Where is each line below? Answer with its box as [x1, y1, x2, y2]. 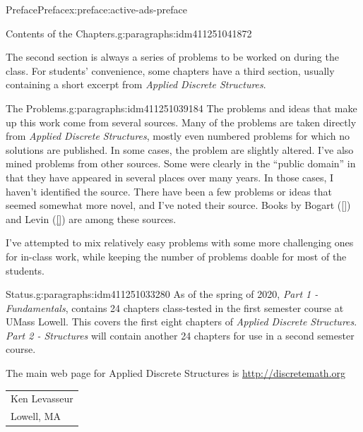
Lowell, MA [11, 409, 61, 424]
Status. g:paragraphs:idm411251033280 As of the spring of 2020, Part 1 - [6, 287, 319, 301]
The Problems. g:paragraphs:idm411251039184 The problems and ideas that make [6, 100, 357, 115]
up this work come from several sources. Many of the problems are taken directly [6, 114, 357, 129]
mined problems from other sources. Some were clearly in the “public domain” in [6, 156, 356, 171]
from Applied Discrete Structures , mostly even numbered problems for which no [6, 128, 350, 143]
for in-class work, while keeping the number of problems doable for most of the [6, 248, 347, 263]
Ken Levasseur [11, 391, 73, 406]
